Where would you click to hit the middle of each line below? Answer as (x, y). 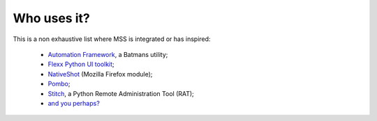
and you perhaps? (74, 103)
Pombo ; (59, 84)
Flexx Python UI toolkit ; (81, 64)
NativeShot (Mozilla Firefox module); (100, 74)
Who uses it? (51, 18)
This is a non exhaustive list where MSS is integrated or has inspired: (112, 39)
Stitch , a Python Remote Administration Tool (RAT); (121, 93)
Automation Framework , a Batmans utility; (108, 54)
